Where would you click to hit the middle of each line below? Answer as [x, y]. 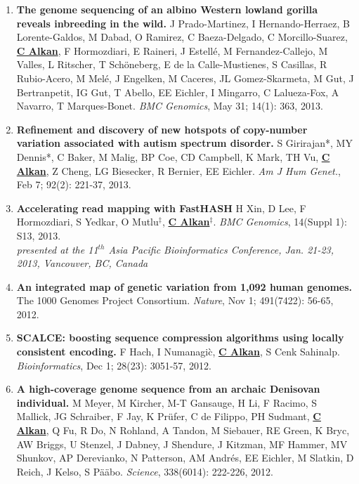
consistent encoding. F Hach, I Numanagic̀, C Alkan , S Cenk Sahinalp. [178, 352]
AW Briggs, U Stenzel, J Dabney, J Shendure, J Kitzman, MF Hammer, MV [182, 444]
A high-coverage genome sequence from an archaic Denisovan [168, 389]
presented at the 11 [57, 249]
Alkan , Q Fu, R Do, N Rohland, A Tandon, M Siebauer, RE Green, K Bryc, [183, 430]
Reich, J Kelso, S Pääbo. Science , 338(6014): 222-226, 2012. [145, 471]
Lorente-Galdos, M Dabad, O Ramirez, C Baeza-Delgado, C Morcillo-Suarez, [182, 37]
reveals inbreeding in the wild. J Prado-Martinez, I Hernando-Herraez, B [183, 23]
